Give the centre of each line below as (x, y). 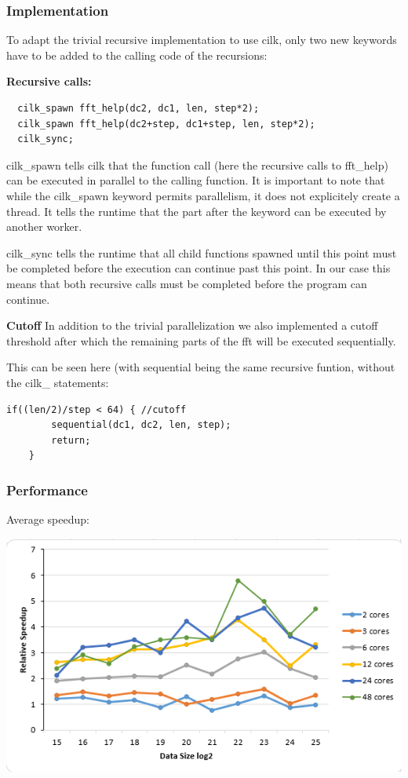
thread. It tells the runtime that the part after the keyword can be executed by (197, 211)
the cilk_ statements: (58, 382)
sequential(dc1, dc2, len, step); (141, 425)
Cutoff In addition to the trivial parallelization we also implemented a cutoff (192, 325)
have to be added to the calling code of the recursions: (137, 55)
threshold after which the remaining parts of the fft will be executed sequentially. (201, 340)
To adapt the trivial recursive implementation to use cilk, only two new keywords (202, 40)
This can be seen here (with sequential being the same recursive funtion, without (201, 367)
